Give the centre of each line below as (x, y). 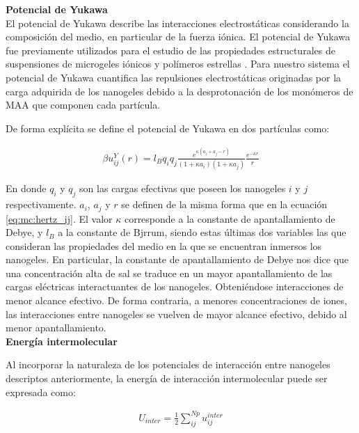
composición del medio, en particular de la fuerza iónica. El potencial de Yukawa (178, 37)
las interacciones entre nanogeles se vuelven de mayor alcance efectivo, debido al (176, 314)
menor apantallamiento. (56, 328)
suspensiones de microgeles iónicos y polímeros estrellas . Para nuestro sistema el (178, 64)
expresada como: (41, 392)
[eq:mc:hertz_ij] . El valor (59, 218)
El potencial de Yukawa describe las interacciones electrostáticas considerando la (177, 23)
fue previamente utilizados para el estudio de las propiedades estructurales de (170, 50)
